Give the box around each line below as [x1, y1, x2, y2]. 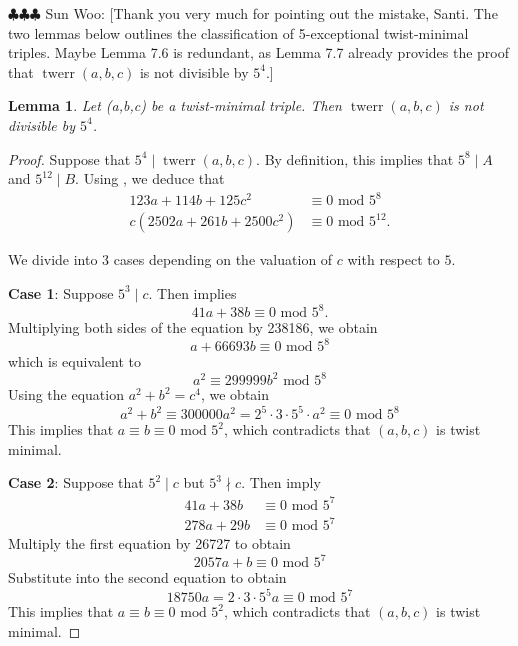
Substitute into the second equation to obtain [8, 567, 287, 588]
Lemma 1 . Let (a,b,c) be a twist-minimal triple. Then [8, 95, 342, 116]
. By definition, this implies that [256, 148, 454, 169]
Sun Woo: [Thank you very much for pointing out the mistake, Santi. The [45, 3, 498, 23]
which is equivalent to [8, 351, 142, 372]
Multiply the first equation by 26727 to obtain [8, 533, 291, 554]
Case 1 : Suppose [8, 282, 114, 303]
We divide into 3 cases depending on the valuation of [8, 249, 333, 270]
